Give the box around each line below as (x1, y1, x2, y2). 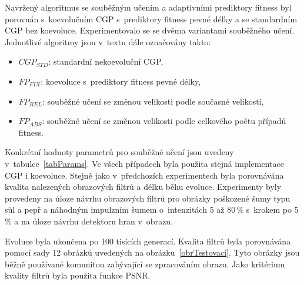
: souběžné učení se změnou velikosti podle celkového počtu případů (42, 115, 286, 127)
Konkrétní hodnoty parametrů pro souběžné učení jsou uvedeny (5, 146, 234, 158)
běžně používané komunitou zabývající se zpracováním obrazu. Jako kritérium (5, 257, 285, 270)
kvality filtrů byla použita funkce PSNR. (5, 269, 151, 281)
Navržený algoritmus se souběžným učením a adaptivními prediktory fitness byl (5, 1, 292, 13)
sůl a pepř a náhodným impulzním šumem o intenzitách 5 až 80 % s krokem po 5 (5, 203, 299, 216)
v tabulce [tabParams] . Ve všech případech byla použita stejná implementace (5, 157, 284, 169)
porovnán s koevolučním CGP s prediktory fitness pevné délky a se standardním (5, 12, 298, 25)
